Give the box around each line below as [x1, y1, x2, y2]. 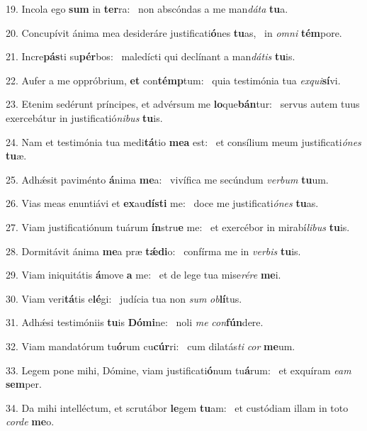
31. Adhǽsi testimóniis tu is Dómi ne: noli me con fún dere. [6, 315, 264, 330]
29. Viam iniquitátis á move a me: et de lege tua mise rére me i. [6, 267, 281, 282]
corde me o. [6, 414, 55, 429]
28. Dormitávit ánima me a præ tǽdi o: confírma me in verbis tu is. [6, 243, 301, 258]
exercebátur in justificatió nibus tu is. [6, 110, 163, 125]
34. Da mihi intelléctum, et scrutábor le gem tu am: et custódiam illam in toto [6, 400, 349, 415]
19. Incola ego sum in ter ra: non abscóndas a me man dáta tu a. [6, 1, 288, 16]
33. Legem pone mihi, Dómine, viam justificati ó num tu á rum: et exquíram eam [6, 362, 351, 377]
